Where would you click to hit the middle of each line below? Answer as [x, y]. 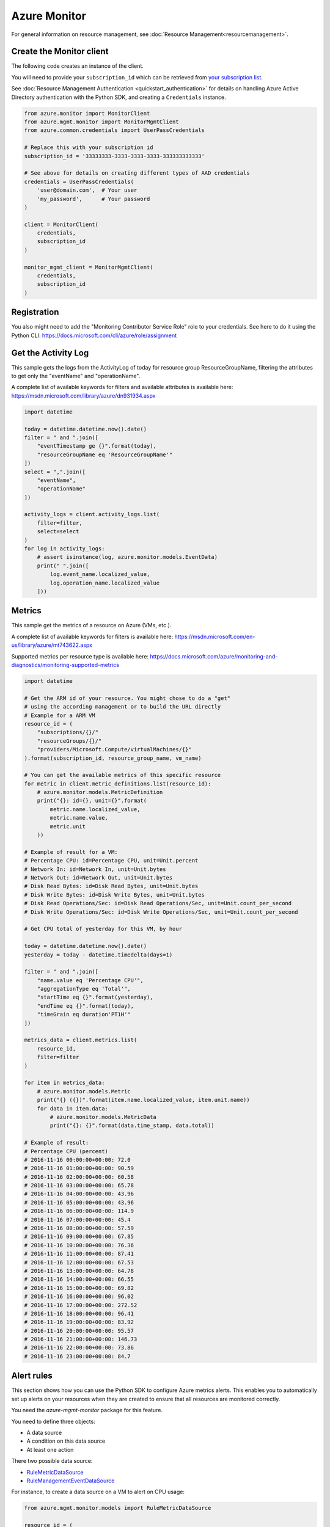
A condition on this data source [66, 1441]
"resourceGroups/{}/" [69, 741]
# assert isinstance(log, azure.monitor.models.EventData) [127, 557]
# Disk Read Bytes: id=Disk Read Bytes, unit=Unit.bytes [111, 886]
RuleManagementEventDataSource [71, 1481]
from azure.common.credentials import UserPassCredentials [114, 130]
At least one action [50, 1449]
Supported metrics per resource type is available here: [80, 656]
